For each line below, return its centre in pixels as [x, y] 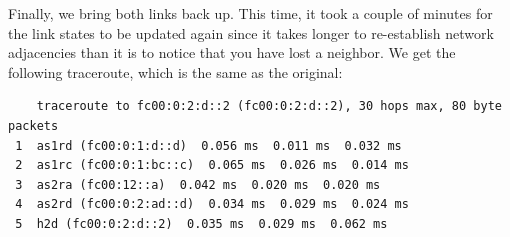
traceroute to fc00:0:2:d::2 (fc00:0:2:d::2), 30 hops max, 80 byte [269, 106]
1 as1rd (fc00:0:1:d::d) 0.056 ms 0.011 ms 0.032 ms [208, 145]
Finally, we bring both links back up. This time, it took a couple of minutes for [250, 13]
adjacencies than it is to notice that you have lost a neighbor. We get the [232, 52]
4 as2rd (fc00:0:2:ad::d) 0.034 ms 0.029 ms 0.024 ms [212, 204]
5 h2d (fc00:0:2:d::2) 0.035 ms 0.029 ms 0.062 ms [201, 223]
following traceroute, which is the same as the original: [175, 71]
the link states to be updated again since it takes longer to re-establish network [251, 32]
